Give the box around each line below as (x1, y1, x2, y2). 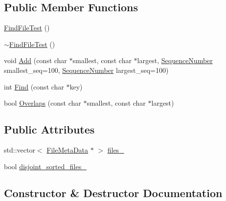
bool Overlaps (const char (4, 98, 81, 108)
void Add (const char (4, 55, 67, 66)
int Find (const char (4, 81, 64, 91)
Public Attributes (4, 122, 95, 137)
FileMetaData (46, 144, 89, 155)
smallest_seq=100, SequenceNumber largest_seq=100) (4, 65, 169, 75)
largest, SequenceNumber (137, 55, 213, 66)
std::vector (4, 144, 35, 155)
